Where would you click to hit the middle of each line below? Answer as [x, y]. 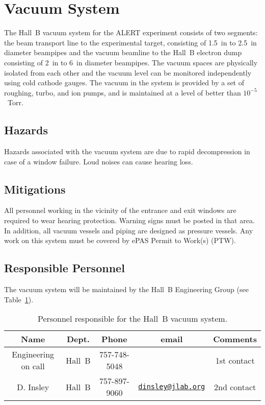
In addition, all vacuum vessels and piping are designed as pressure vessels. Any [129, 230]
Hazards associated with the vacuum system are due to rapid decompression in [127, 151]
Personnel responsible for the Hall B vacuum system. [132, 319]
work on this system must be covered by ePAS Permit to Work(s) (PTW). [120, 240]
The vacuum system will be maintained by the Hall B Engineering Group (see [126, 289]
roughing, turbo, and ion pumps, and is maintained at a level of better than [123, 92]
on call [33, 366]
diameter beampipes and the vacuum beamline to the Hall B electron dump [123, 52]
